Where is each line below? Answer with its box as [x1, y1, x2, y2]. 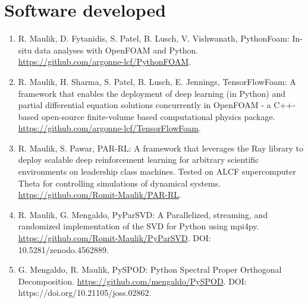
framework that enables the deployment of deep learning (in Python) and [18, 87, 285, 99]
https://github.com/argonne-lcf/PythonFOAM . [18, 55, 191, 68]
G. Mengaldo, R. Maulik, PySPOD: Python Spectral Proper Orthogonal [18, 263, 282, 276]
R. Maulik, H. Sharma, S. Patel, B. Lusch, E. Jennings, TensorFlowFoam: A [18, 75, 296, 87]
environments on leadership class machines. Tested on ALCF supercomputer [18, 165, 296, 178]
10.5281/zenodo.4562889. [18, 243, 109, 255]
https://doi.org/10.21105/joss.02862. [18, 286, 152, 299]
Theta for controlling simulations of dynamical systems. [18, 176, 221, 189]
